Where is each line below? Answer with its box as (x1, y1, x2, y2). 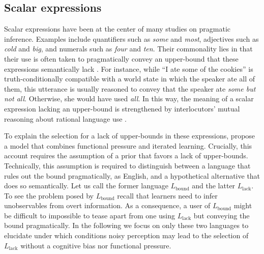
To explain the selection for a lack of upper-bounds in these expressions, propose (4, 130, 255, 141)
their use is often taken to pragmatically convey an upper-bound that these (4, 53, 239, 64)
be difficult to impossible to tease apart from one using (4, 210, 175, 220)
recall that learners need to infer (117, 190, 218, 201)
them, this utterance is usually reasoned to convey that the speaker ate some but (4, 83, 256, 94)
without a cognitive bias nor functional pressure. (20, 240, 171, 250)
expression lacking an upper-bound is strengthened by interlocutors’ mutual (4, 103, 240, 114)
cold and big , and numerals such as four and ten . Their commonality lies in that (4, 43, 253, 54)
